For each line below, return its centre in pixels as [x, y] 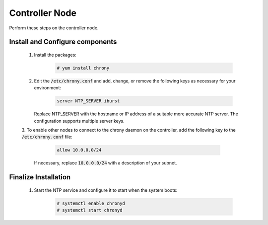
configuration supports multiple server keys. [79, 121]
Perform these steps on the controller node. [54, 28]
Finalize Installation [40, 177]
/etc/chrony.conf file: [47, 137]
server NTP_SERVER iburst [88, 101]
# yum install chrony [83, 68]
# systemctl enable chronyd [91, 203]
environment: [48, 88]
